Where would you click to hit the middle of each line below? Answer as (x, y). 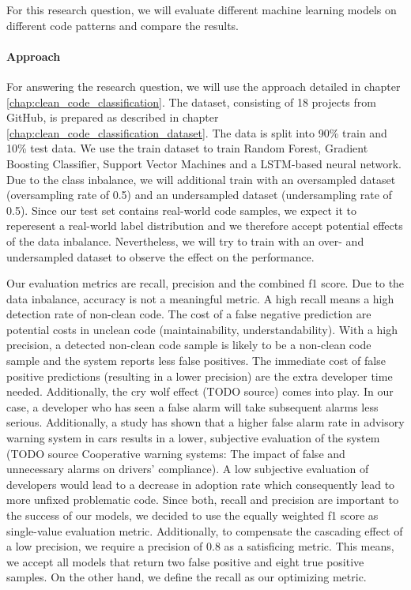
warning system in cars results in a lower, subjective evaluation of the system (193, 438)
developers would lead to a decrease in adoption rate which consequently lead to (201, 484)
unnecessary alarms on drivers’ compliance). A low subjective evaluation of (188, 469)
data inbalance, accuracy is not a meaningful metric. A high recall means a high (200, 298)
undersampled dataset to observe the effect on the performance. (160, 256)
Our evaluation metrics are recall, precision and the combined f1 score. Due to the (205, 283)
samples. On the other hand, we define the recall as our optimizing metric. (187, 577)
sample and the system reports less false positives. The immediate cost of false (196, 361)
